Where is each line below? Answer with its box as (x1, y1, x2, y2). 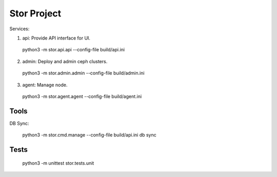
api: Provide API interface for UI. (22, 35, 91, 41)
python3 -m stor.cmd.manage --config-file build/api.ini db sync (22, 132, 156, 138)
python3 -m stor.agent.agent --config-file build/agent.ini (22, 93, 142, 100)
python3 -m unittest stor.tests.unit (22, 160, 94, 166)
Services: (9, 26, 30, 32)
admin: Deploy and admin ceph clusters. (22, 58, 108, 64)
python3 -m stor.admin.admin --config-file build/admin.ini (22, 70, 145, 76)
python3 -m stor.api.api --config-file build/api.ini (22, 47, 125, 53)
